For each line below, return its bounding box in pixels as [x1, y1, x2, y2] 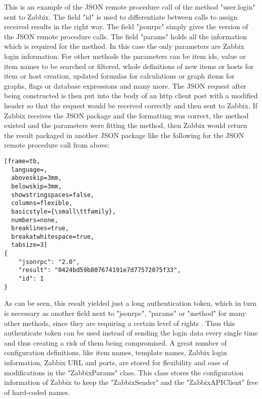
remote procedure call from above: [4, 140, 110, 150]
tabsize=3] [11, 241, 47, 249]
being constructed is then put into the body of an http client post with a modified [4, 90, 258, 101]
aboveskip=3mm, [11, 174, 62, 182]
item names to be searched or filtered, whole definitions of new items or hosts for [4, 60, 254, 71]
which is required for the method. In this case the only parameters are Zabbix [4, 41, 244, 51]
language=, [11, 166, 47, 173]
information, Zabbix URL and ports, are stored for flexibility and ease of [4, 357, 229, 367]
